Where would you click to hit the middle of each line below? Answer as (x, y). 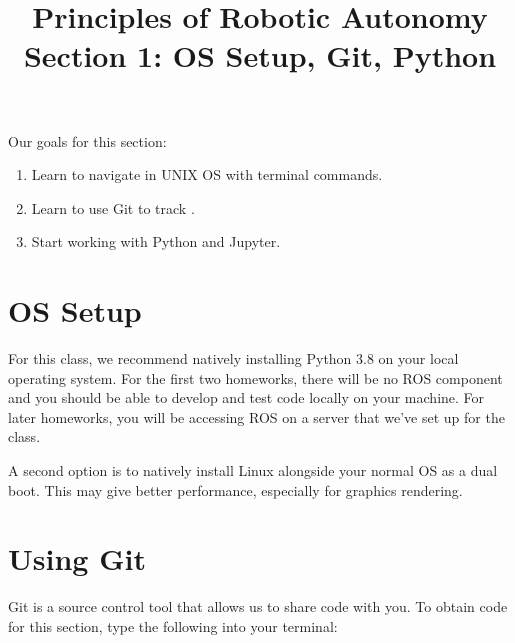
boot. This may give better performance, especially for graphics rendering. (235, 489)
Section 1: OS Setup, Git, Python (260, 55)
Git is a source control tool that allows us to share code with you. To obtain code (258, 606)
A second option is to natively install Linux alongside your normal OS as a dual (253, 470)
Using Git (77, 558)
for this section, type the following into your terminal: (173, 625)
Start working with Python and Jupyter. (156, 241)
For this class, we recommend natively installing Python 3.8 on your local (233, 358)
